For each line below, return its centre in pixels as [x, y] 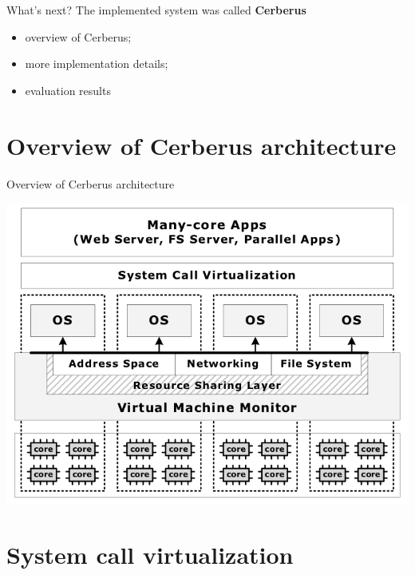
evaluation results [68, 90]
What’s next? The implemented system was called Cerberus [156, 10]
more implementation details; [97, 63]
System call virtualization [150, 554]
